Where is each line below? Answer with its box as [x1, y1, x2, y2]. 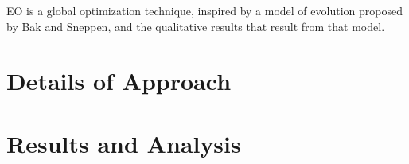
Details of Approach [6, 64, 232, 97]
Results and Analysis [6, 127, 241, 159]
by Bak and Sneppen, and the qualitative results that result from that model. [6, 18, 385, 34]
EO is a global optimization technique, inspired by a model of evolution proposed [6, 2, 403, 18]
